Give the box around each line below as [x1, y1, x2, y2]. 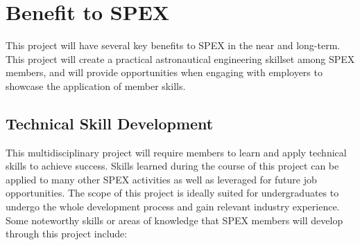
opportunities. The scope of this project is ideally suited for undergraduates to [6, 185, 339, 200]
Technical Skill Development [6, 112, 214, 134]
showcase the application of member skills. [6, 78, 186, 93]
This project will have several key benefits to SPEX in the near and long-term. [6, 38, 341, 53]
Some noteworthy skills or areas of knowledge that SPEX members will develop [6, 212, 343, 227]
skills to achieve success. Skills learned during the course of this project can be [6, 158, 339, 173]
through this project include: [6, 226, 128, 241]
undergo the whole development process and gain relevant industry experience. [6, 199, 340, 214]
